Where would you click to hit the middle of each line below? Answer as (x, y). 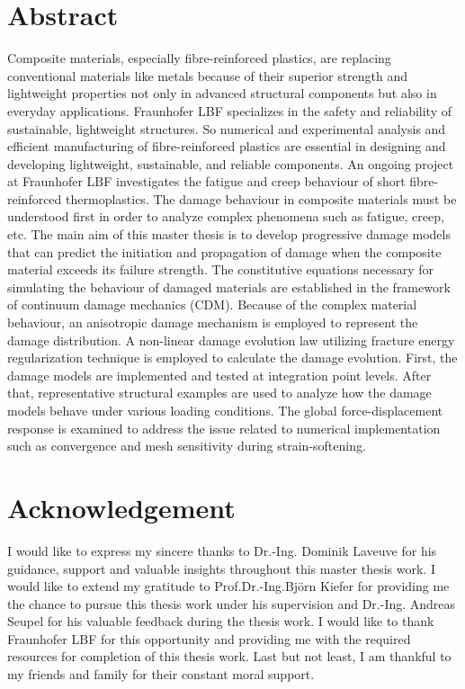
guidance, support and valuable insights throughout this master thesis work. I (221, 568)
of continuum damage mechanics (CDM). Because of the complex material (212, 304)
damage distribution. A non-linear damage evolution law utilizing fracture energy (231, 340)
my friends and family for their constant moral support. (161, 674)
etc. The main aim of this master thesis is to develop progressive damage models (229, 234)
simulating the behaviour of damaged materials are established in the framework (229, 286)
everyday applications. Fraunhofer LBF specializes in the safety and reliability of (230, 110)
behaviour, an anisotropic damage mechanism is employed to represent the (213, 322)
